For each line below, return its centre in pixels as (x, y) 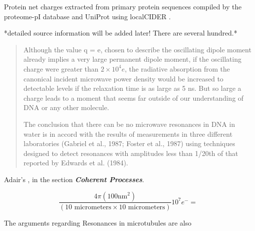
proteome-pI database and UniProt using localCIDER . (88, 16)
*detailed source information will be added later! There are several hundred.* (121, 33)
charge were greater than (61, 68)
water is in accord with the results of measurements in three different (128, 134)
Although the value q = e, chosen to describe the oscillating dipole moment (137, 49)
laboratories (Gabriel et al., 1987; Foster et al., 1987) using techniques (129, 143)
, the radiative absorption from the (177, 68)
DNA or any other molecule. (66, 107)
